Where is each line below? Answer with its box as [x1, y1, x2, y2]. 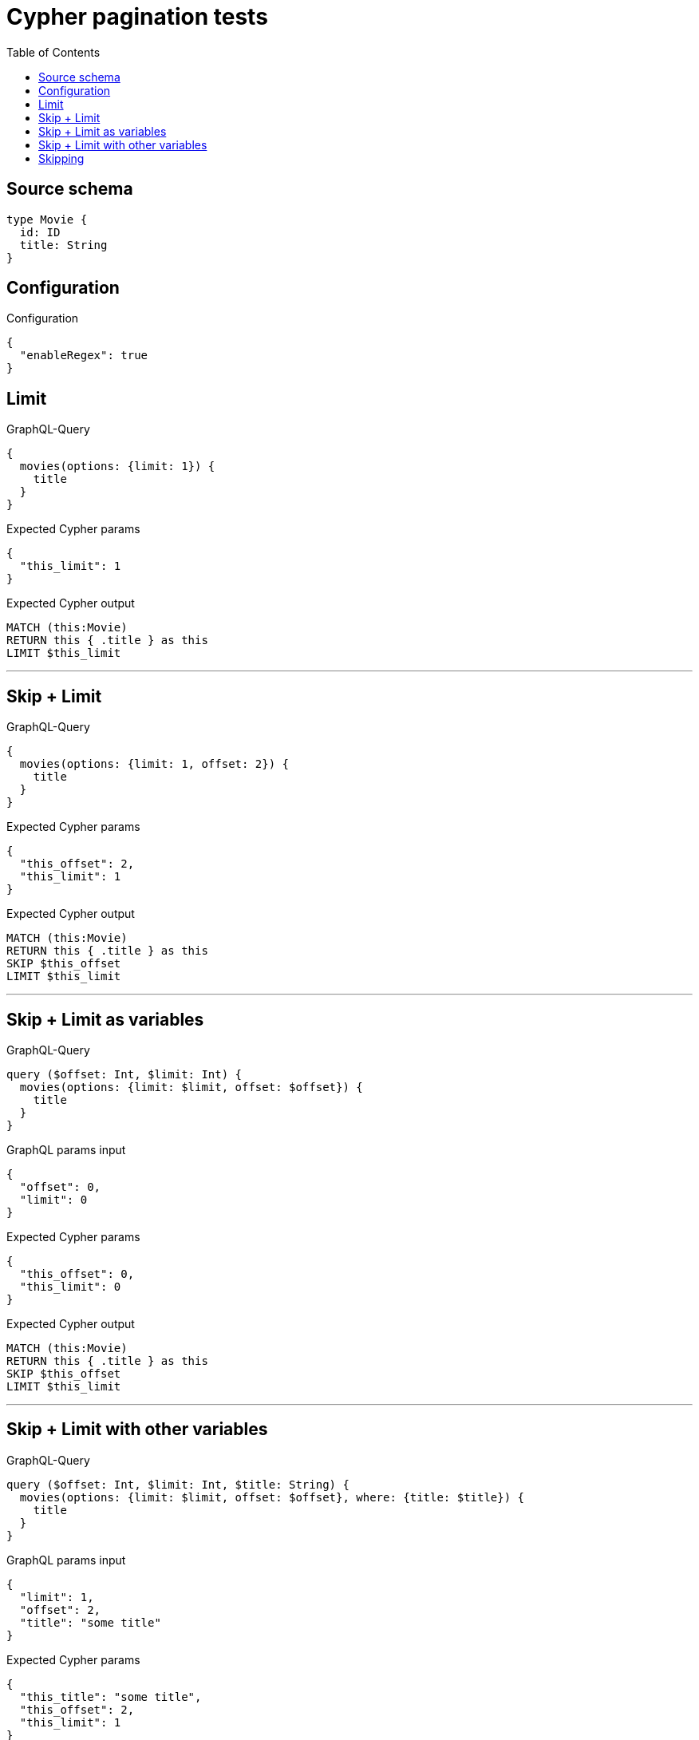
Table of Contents [6, 45, 101, 59]
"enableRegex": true [19, 349, 148, 362]
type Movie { [6, 212, 88, 226]
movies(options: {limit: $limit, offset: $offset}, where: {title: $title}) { [19, 1490, 525, 1504]
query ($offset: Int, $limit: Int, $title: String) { [6, 1477, 349, 1491]
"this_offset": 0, [19, 1267, 135, 1280]
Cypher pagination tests [6, 3, 268, 30]
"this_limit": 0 [19, 1279, 121, 1293]
